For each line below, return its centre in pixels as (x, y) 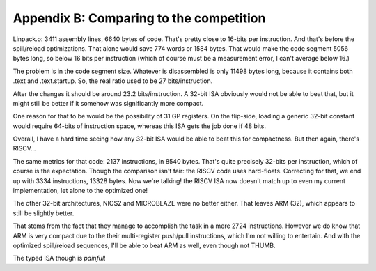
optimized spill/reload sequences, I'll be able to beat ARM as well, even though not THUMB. (144, 245)
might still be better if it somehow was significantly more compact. (108, 103)
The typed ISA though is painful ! (59, 258)
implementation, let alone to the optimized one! (80, 191)
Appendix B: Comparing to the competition (139, 18)
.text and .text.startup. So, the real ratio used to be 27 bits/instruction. (113, 81)
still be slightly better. (44, 213)
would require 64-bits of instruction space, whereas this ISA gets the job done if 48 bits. (140, 126)
